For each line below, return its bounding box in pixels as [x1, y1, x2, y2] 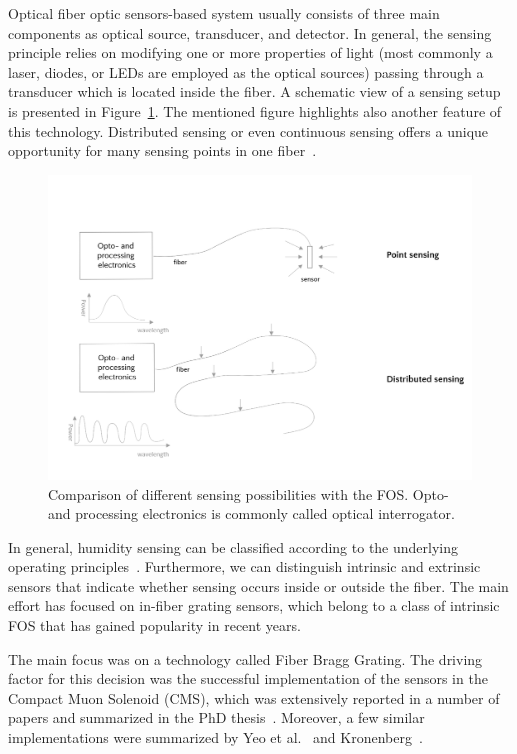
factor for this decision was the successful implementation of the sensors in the [8, 668, 488, 689]
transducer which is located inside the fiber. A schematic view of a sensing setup [8, 81, 501, 102]
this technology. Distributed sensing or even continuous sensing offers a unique [8, 120, 489, 141]
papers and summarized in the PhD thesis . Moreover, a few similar [8, 707, 425, 728]
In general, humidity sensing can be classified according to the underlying [8, 536, 459, 557]
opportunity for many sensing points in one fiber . [8, 140, 317, 161]
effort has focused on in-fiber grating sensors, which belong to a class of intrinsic [8, 595, 500, 616]
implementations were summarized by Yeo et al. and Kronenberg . [8, 727, 423, 748]
